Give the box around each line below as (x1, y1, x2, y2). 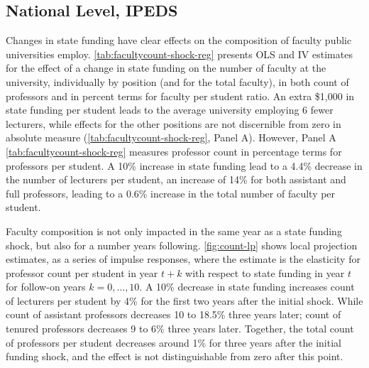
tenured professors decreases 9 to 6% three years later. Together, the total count (6, 321, 354, 336)
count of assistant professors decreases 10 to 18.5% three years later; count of (6, 307, 341, 322)
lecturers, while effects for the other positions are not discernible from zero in (6, 116, 341, 131)
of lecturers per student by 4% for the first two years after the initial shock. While (6, 293, 363, 308)
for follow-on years (6, 279, 86, 294)
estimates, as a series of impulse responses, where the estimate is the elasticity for (6, 251, 360, 266)
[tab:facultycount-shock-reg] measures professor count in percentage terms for (6, 144, 342, 158)
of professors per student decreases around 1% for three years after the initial (6, 335, 341, 350)
